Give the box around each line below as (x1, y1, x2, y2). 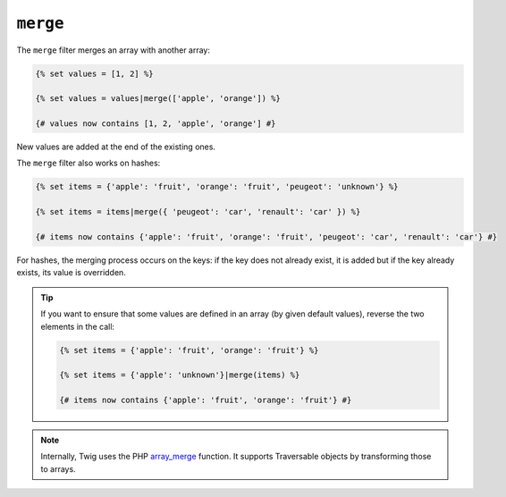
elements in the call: (40, 321, 115, 332)
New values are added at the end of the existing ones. (16, 141, 216, 152)
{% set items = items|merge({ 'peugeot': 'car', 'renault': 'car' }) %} (35, 206, 361, 217)
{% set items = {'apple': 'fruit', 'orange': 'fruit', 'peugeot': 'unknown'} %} (35, 181, 399, 192)
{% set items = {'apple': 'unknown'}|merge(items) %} (59, 370, 300, 380)
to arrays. (40, 463, 76, 474)
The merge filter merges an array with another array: (16, 45, 210, 55)
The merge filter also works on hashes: (16, 157, 161, 169)
